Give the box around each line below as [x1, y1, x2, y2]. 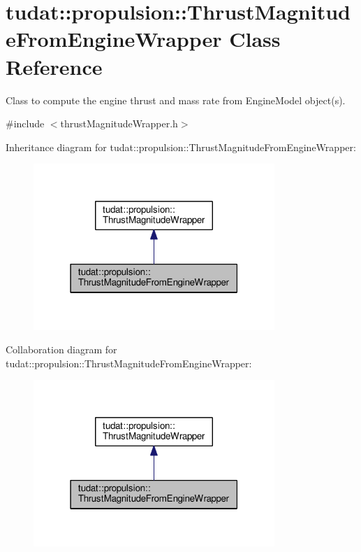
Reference [6, 52, 103, 80]
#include [6, 116, 45, 131]
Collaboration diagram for [6, 342, 117, 357]
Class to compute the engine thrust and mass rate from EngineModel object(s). [6, 92, 346, 107]
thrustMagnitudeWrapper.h [60, 116, 178, 131]
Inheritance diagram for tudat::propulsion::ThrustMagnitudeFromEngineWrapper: [6, 139, 356, 154]
